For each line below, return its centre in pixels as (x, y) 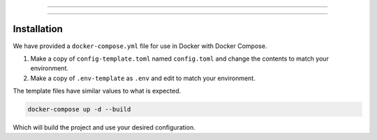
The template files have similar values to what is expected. (97, 91)
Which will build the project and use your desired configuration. (104, 127)
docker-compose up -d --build (79, 109)
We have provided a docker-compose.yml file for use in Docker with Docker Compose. (140, 46)
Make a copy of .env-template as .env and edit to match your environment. (143, 78)
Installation (38, 29)
